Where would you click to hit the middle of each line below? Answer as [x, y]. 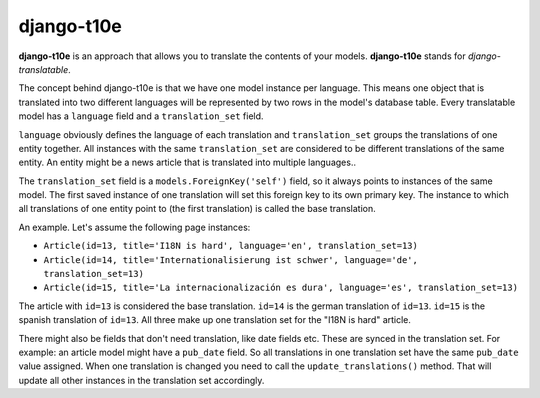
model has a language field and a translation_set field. [141, 116]
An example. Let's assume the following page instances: [134, 227]
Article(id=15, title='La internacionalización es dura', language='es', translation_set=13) [281, 288]
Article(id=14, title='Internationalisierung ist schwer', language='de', [231, 259]
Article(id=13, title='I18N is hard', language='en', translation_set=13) [231, 246]
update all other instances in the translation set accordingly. [141, 380]
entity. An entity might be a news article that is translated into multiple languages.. [187, 162]
